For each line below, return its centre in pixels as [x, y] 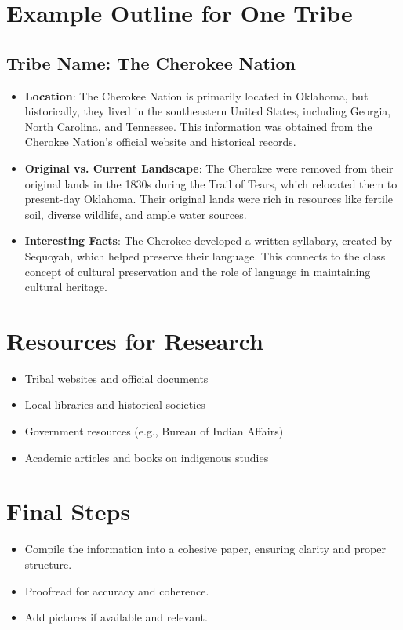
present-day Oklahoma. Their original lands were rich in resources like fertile [209, 199]
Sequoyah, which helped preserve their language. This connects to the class [205, 255]
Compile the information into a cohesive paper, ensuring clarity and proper [205, 549]
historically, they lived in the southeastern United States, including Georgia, [208, 111]
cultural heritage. [66, 287]
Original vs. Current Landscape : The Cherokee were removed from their [209, 168]
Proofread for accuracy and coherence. [117, 590]
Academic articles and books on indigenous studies [147, 457]
